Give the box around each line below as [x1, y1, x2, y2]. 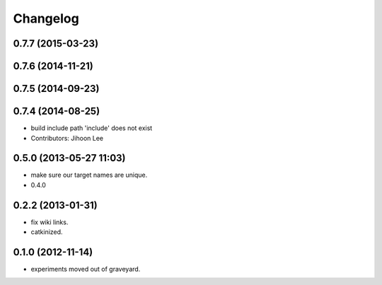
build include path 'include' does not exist [30, 124, 153, 132]
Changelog [13, 11, 79, 26]
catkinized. [30, 228, 63, 236]
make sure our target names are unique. [30, 170, 148, 180]
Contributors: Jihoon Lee [30, 134, 104, 142]
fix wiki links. [30, 218, 69, 226]
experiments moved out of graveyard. [30, 265, 141, 273]
